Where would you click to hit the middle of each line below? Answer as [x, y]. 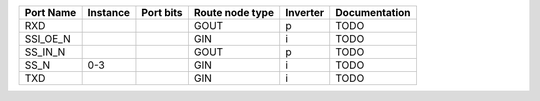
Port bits [162, 12]
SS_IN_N [45, 52]
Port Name [50, 12]
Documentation [373, 12]
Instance [108, 12]
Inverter [305, 12]
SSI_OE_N [47, 38]
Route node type [234, 12]
